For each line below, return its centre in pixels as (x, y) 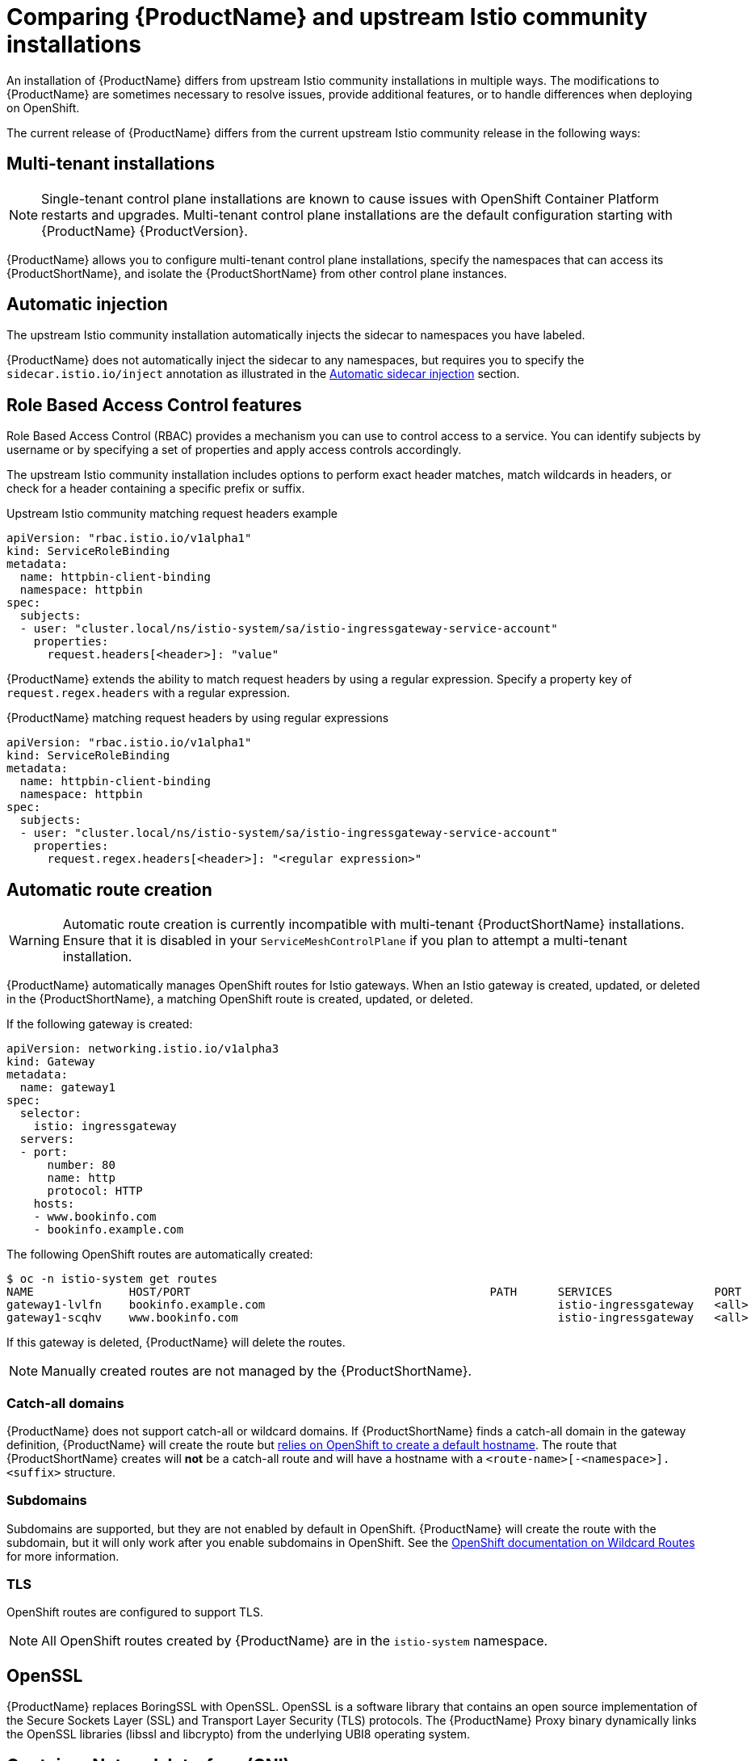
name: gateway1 (67, 1088)
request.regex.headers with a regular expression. (149, 693)
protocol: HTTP (95, 1191)
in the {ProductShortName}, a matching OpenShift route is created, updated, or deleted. (240, 999)
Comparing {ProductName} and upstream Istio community (327, 17)
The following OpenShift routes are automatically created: (160, 1255)
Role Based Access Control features (154, 405)
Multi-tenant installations (111, 164)
